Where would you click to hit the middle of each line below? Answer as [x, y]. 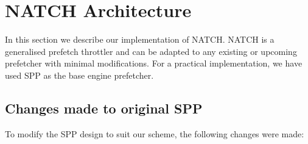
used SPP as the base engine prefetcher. [79, 75]
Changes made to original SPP [104, 108]
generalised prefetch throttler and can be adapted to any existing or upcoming [151, 51]
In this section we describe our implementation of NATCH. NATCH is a [140, 39]
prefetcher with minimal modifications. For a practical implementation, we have [154, 63]
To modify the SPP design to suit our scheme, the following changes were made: [155, 133]
